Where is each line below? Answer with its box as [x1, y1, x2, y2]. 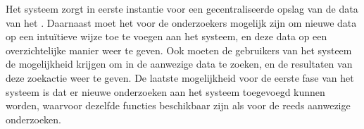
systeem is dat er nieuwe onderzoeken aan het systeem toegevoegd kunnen [6, 84, 325, 99]
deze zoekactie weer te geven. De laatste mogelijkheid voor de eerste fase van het [6, 70, 354, 85]
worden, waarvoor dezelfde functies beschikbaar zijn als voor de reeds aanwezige [6, 98, 351, 113]
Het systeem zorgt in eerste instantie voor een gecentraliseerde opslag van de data [6, 1, 358, 16]
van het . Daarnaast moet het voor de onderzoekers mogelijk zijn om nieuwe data [6, 15, 357, 30]
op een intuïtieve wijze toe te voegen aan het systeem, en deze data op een [6, 29, 327, 44]
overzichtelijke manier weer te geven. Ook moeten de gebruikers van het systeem [6, 42, 352, 57]
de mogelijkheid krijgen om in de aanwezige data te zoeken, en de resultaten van [6, 56, 353, 71]
